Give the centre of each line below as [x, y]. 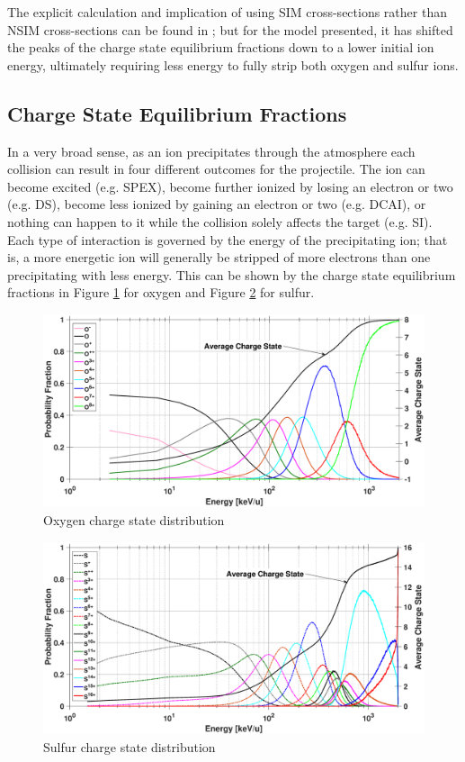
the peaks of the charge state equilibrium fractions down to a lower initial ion [221, 47]
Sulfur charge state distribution [130, 746]
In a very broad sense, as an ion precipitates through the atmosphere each [211, 151]
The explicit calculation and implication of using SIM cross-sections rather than [227, 12]
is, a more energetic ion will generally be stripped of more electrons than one [219, 257]
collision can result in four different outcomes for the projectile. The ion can [216, 169]
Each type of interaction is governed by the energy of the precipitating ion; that [228, 239]
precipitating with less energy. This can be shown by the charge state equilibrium [232, 274]
